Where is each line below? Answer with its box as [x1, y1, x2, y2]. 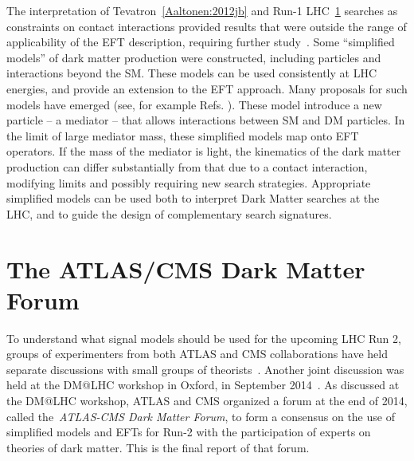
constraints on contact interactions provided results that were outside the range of [6, 18, 407, 34]
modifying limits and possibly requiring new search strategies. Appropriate [6, 174, 371, 191]
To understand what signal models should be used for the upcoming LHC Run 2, [6, 329, 401, 346]
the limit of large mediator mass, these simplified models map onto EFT [6, 127, 359, 144]
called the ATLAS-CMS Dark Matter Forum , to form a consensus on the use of [6, 408, 395, 424]
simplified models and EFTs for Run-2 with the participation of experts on [6, 424, 371, 440]
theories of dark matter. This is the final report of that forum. [6, 439, 310, 455]
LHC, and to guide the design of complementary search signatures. [6, 205, 332, 222]
